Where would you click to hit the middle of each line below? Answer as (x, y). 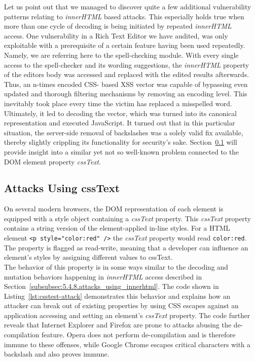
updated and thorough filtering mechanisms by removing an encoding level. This (126, 94)
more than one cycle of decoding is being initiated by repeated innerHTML (118, 26)
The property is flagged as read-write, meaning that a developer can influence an (126, 247)
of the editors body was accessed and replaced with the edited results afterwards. (127, 74)
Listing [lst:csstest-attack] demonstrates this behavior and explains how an (117, 296)
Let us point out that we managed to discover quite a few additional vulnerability (127, 6)
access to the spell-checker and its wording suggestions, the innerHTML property (127, 64)
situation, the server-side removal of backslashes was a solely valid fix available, (124, 132)
